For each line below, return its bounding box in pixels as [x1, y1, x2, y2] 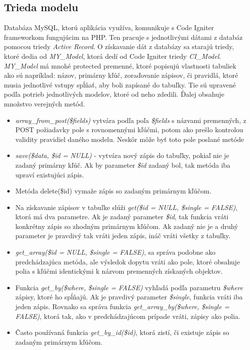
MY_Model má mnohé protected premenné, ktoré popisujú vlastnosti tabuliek [4, 60, 236, 70]
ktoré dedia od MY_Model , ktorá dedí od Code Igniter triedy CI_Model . [4, 51, 221, 61]
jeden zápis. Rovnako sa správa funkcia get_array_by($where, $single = [15, 301, 230, 312]
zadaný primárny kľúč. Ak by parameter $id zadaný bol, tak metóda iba [15, 159, 231, 170]
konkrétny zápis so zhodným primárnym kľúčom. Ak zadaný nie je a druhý [15, 221, 238, 231]
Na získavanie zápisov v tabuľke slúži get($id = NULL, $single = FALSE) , [15, 202, 238, 212]
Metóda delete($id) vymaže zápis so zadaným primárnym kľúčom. [15, 186, 212, 196]
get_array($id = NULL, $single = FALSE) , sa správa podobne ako [15, 247, 216, 257]
